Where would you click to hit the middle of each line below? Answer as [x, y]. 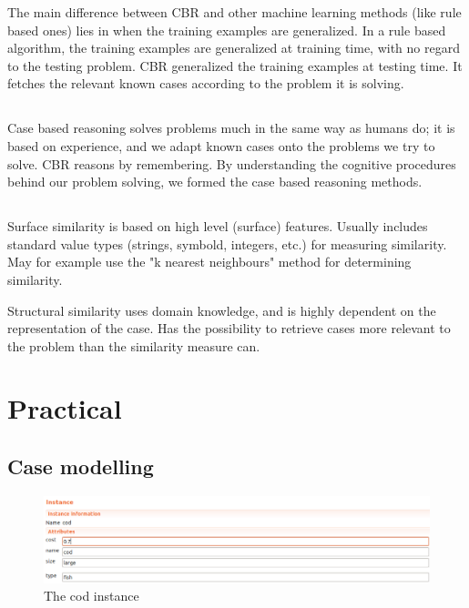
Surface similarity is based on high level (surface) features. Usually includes [218, 226]
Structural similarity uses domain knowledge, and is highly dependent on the [222, 310]
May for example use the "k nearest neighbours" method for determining [209, 262]
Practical [65, 408]
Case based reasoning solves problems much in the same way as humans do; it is [231, 128]
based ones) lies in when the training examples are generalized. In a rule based [227, 30]
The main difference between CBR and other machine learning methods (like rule [234, 12]
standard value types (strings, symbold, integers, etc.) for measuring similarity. [227, 243]
